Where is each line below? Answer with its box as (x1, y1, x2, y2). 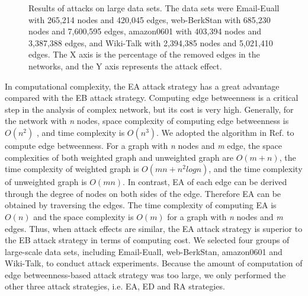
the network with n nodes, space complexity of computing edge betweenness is (5, 114, 289, 127)
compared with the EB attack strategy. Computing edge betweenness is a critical (5, 91, 299, 104)
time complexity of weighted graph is (5, 163, 139, 175)
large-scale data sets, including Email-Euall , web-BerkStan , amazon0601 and (5, 245, 283, 257)
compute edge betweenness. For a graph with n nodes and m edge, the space (5, 139, 282, 151)
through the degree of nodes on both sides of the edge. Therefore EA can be (5, 187, 281, 199)
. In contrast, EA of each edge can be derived (123, 176, 287, 188)
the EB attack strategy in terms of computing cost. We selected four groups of (5, 234, 290, 246)
